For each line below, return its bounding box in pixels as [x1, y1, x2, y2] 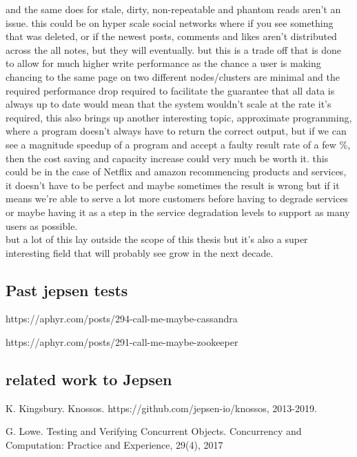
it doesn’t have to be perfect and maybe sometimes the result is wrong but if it [6, 177, 340, 192]
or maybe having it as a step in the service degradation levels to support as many [6, 204, 350, 219]
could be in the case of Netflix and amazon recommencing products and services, [6, 164, 347, 179]
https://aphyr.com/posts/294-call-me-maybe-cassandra [6, 311, 238, 326]
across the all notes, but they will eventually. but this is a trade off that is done [6, 42, 342, 57]
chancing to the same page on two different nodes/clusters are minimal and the [6, 69, 340, 84]
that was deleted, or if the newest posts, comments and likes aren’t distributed [6, 29, 337, 43]
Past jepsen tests [6, 279, 128, 300]
